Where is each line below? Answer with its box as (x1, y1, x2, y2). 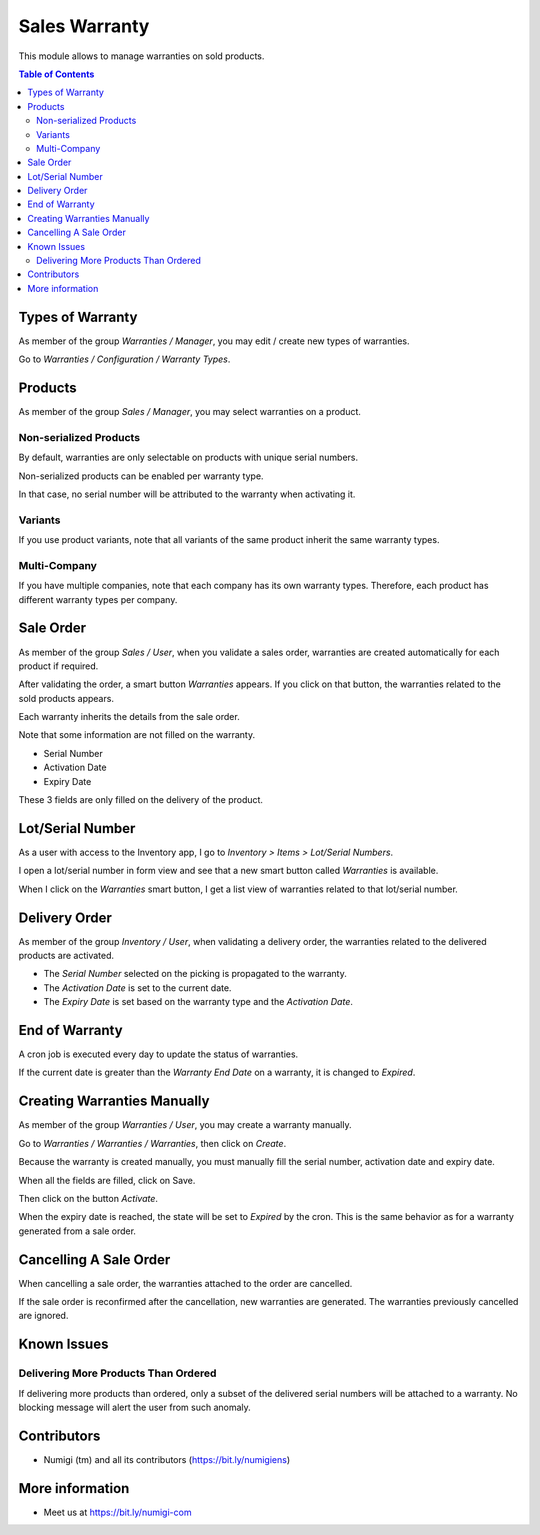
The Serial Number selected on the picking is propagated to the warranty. (43, 968, 347, 980)
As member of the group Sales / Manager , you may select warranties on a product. (18, 406, 362, 417)
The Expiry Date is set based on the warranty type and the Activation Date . (43, 996, 354, 1008)
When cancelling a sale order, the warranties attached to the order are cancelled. (18, 1277, 353, 1289)
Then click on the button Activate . (18, 1192, 159, 1204)
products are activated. (18, 950, 115, 961)
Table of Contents (18, 68, 95, 80)
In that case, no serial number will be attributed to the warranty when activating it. (18, 488, 356, 500)
